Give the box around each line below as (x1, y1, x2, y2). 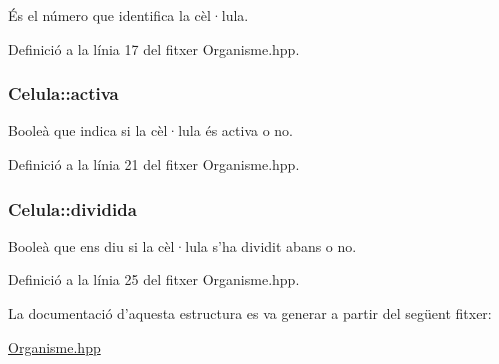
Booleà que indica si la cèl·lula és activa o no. (8, 120, 293, 141)
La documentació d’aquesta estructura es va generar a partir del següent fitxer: (8, 303, 492, 323)
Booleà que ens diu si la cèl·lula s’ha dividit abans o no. (8, 235, 357, 256)
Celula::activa (8, 81, 119, 106)
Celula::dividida (8, 196, 137, 221)
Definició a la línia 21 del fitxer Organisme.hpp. (8, 154, 300, 174)
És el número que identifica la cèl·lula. (8, 5, 249, 25)
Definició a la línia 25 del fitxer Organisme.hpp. (8, 269, 300, 290)
